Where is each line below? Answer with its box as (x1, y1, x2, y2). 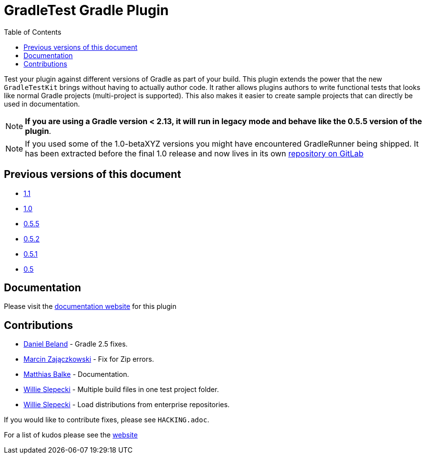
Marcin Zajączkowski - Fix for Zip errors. (24, 355, 154, 364)
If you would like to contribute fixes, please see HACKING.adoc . (4, 415, 210, 424)
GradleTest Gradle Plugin (4, 2, 169, 19)
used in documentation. (4, 99, 80, 108)
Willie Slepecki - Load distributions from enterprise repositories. (24, 400, 230, 409)
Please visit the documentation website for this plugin (4, 302, 177, 311)
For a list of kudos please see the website (4, 431, 138, 439)
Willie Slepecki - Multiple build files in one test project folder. (24, 385, 219, 394)
